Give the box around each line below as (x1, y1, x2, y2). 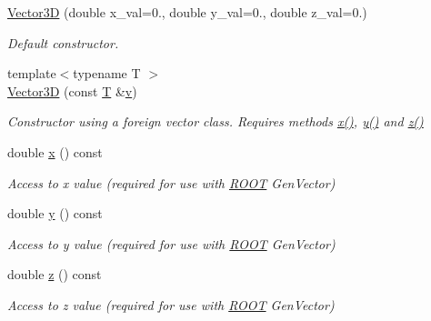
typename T (73, 64, 141, 83)
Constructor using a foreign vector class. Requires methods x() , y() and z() (7, 112, 424, 131)
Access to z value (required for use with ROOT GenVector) (7, 295, 335, 314)
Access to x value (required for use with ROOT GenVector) (7, 173, 336, 192)
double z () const (7, 265, 102, 284)
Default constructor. (7, 33, 119, 52)
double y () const (7, 204, 103, 223)
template (7, 64, 56, 83)
